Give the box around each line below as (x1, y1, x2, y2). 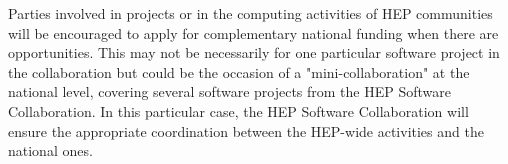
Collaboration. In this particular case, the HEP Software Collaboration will (8, 100, 469, 121)
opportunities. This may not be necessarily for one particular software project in (8, 42, 500, 63)
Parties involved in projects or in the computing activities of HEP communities (8, 3, 493, 23)
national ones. (8, 140, 93, 161)
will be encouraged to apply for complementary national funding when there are (8, 22, 499, 43)
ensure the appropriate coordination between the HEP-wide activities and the (8, 120, 484, 141)
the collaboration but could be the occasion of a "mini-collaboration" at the (8, 61, 470, 82)
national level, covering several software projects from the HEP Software (8, 81, 452, 102)
